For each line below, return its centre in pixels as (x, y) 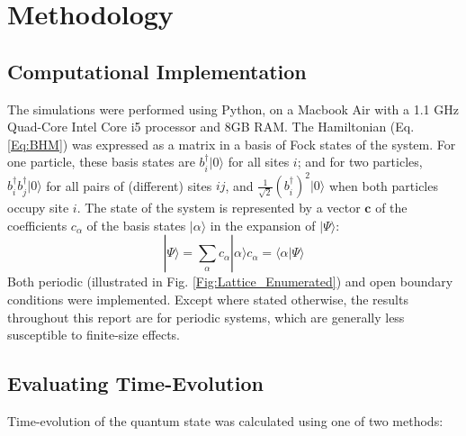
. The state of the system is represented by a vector (219, 208)
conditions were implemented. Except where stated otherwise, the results (208, 300)
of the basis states (136, 225)
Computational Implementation (157, 71)
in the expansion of (263, 225)
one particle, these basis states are (101, 162)
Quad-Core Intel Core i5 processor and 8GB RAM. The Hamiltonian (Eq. (211, 127)
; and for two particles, (360, 162)
